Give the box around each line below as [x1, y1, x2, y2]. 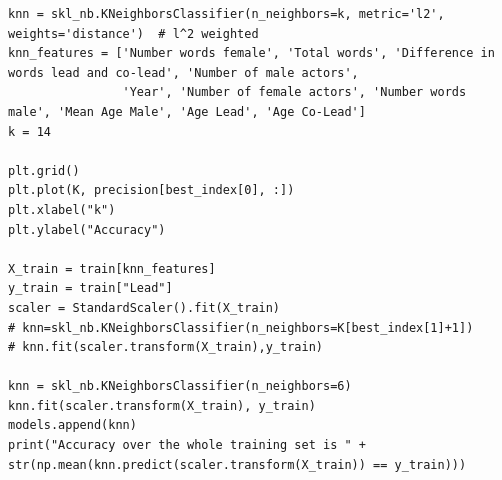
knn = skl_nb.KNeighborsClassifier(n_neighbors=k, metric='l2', [8, 7, 445, 21]
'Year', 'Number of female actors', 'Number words [122, 85, 467, 100]
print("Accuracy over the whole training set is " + [8, 438, 366, 453]
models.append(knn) [8, 418, 137, 433]
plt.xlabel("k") [8, 202, 116, 217]
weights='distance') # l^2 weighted [8, 26, 259, 41]
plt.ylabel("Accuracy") [8, 222, 166, 237]
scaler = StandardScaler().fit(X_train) [8, 300, 281, 315]
